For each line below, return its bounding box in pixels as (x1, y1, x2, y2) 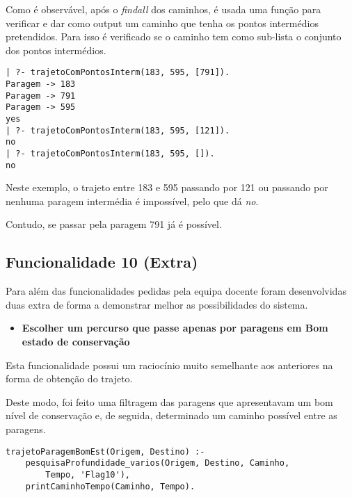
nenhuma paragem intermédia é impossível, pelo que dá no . (6, 193, 259, 208)
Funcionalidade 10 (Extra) (6, 251, 198, 272)
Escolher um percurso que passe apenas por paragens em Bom (22, 320, 328, 335)
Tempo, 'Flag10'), (45, 469, 130, 480)
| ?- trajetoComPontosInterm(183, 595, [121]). (6, 125, 230, 136)
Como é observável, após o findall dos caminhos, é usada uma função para (6, 2, 321, 16)
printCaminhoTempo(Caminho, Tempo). (25, 481, 195, 491)
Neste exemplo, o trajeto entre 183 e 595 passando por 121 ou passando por (6, 180, 328, 195)
